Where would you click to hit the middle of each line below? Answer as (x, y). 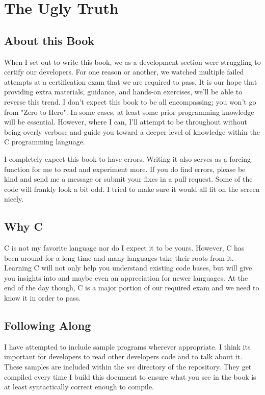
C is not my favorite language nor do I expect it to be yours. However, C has (124, 248)
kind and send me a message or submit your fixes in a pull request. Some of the (128, 179)
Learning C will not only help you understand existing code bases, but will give (128, 268)
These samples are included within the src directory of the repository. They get (128, 367)
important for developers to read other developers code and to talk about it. (123, 356)
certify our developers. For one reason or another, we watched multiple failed (124, 72)
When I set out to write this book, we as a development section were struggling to (132, 61)
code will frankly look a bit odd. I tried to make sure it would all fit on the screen (132, 189)
